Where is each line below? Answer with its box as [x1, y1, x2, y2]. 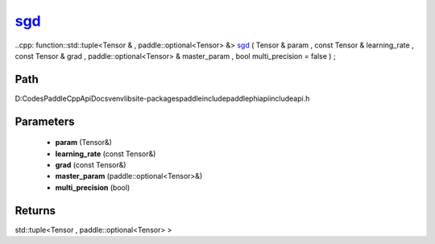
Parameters [14, 114, 75, 128]
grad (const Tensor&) [55, 160, 126, 170]
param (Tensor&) [55, 138, 113, 147]
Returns [14, 204, 56, 217]
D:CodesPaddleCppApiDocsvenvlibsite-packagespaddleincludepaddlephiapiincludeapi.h [14, 93, 310, 103]
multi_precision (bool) [55, 182, 130, 192]
